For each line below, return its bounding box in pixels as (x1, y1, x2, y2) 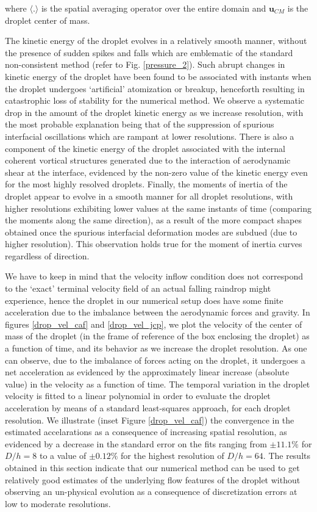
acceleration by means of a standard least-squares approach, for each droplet (5, 402, 291, 414)
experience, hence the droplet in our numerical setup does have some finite (5, 294, 283, 306)
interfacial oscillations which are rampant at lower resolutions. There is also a (5, 129, 294, 142)
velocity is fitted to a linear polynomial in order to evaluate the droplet (5, 389, 271, 402)
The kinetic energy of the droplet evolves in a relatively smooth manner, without (5, 34, 307, 47)
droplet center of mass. (5, 13, 90, 26)
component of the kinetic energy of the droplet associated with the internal (5, 142, 285, 154)
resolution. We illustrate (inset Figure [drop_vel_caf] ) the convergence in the (5, 413, 294, 426)
